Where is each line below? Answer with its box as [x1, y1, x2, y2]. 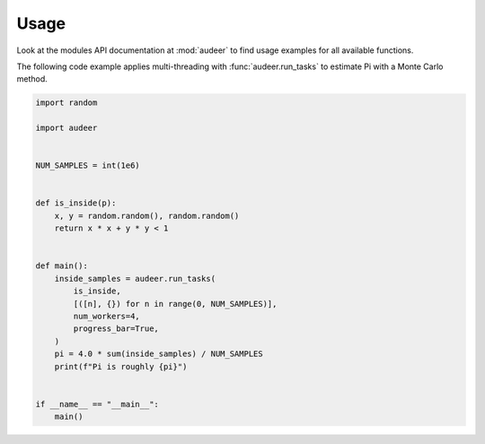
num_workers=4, [73, 310, 141, 321]
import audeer [35, 123, 98, 134]
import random [35, 98, 98, 108]
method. [16, 74, 48, 84]
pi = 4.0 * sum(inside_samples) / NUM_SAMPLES [54, 349, 264, 359]
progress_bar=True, [73, 324, 159, 334]
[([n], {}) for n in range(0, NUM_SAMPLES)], [73, 299, 278, 309]
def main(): [35, 261, 89, 271]
